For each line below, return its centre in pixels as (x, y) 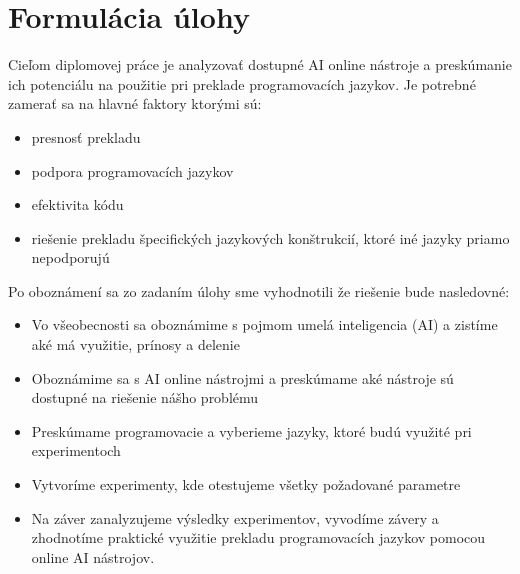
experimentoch (76, 450)
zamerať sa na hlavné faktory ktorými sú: (135, 103)
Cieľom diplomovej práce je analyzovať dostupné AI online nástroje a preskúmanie (260, 64)
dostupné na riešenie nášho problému (145, 397)
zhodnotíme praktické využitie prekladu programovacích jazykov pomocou (258, 537)
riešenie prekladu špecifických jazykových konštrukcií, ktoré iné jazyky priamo (270, 237)
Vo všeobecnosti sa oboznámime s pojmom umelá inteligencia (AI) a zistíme (264, 324)
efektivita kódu (77, 204)
